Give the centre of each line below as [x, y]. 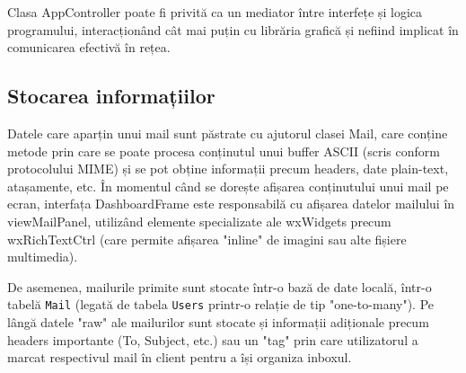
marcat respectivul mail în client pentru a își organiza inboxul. [180, 357]
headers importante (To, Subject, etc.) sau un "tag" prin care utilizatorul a [213, 339]
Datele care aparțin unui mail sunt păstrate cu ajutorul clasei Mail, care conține [228, 133]
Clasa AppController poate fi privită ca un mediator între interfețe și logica [215, 12]
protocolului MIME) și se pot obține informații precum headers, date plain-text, [228, 169]
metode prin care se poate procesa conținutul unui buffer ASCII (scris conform [224, 151]
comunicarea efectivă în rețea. [89, 47]
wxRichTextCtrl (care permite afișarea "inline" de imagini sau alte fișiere [207, 239]
